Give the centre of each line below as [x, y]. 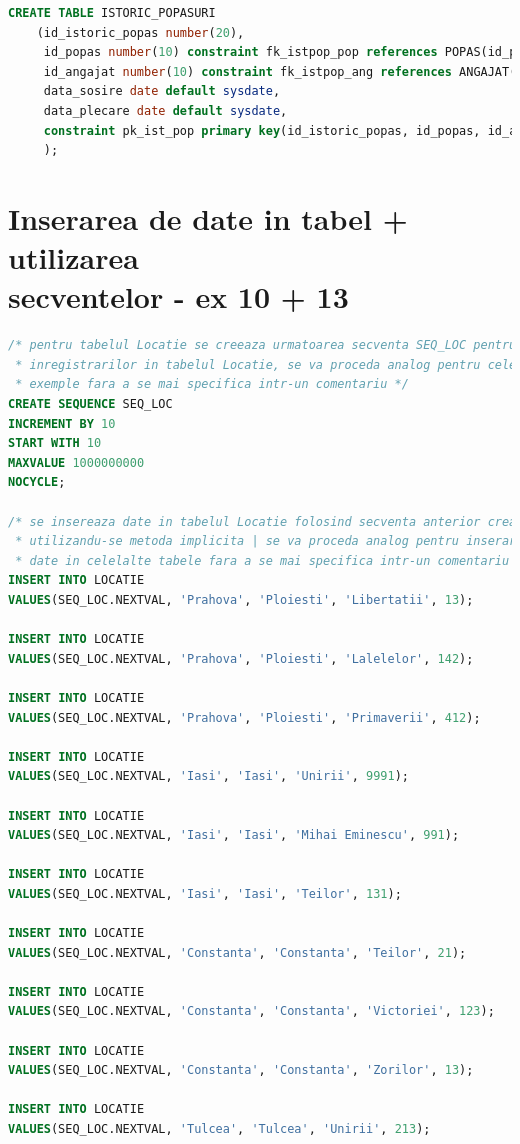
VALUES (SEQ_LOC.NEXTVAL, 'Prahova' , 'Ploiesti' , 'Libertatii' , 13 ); [241, 599]
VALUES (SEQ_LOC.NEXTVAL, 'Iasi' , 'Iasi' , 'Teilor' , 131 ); [205, 893]
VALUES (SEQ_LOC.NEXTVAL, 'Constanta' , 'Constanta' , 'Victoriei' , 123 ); [251, 1011]
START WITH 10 [55, 443]
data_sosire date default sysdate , [162, 91]
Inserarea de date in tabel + [208, 217]
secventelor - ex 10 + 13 [178, 296]
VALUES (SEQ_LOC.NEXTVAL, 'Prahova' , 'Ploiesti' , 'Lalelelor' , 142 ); [241, 658]
